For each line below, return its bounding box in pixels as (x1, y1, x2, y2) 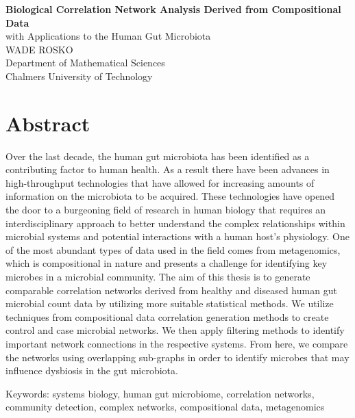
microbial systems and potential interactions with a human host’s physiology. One (5, 229, 350, 244)
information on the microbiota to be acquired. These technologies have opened (5, 189, 335, 203)
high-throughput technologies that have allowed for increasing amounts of (5, 175, 315, 190)
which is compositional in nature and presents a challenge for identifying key (5, 256, 328, 270)
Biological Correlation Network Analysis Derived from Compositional (5, 2, 341, 16)
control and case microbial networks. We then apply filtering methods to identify (5, 323, 345, 337)
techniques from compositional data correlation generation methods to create (5, 309, 329, 324)
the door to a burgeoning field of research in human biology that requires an (5, 203, 326, 217)
